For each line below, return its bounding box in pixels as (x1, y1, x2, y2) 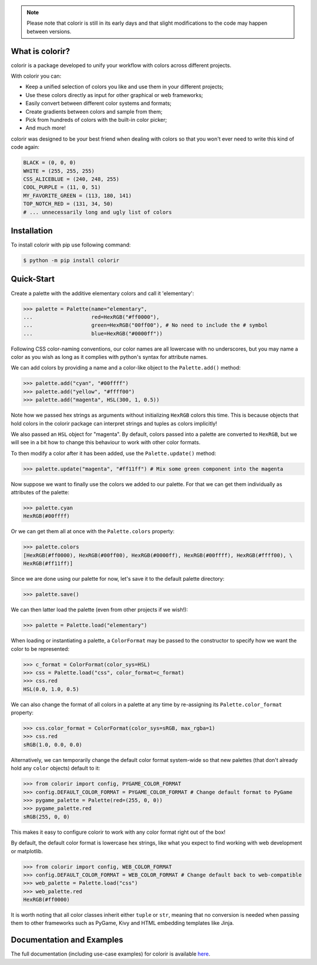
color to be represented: (11, 645, 70, 653)
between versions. (26, 28, 72, 35)
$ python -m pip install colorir (23, 257, 120, 264)
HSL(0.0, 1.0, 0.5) (23, 686, 79, 693)
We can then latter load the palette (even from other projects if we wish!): (11, 606, 188, 613)
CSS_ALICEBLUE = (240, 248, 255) (23, 175, 120, 182)
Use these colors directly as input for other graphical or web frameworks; (25, 91, 204, 98)
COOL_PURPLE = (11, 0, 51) (23, 184, 101, 191)
